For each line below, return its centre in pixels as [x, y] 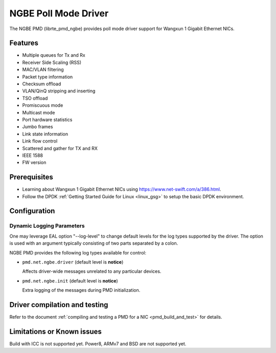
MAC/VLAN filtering [43, 69]
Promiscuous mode [43, 105]
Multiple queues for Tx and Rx [54, 55]
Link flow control [40, 141]
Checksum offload [42, 84]
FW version [34, 162]
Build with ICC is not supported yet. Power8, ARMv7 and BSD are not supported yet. [98, 344]
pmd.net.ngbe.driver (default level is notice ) [73, 262]
